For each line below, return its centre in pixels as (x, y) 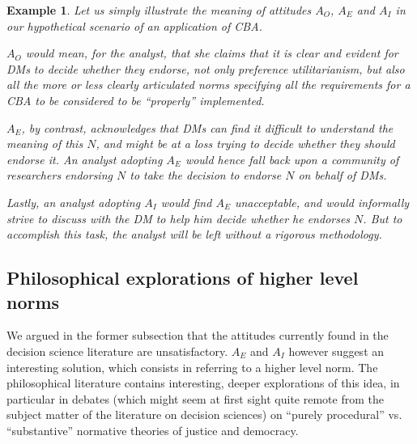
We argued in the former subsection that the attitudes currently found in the (198, 335)
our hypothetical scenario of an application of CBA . (134, 25)
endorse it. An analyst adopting (85, 159)
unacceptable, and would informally (322, 202)
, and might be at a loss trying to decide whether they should (245, 144)
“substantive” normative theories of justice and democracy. (153, 430)
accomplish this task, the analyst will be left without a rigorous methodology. (194, 234)
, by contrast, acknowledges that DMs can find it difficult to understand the (207, 127)
